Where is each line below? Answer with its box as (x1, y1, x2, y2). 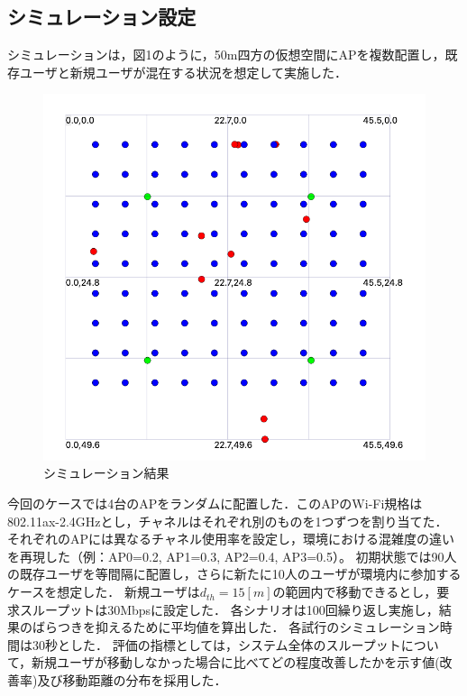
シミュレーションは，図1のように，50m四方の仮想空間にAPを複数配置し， (7, 45, 445, 64)
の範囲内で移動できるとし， (272, 582, 437, 601)
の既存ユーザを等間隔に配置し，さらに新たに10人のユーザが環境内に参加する (7, 564, 462, 583)
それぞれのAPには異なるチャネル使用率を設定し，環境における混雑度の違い (7, 529, 454, 548)
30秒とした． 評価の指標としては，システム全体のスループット (32, 635, 401, 654)
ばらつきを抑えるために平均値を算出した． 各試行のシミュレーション (32, 618, 440, 636)
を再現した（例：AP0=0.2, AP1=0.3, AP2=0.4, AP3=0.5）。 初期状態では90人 (7, 546, 457, 565)
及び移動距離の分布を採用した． (37, 671, 227, 690)
